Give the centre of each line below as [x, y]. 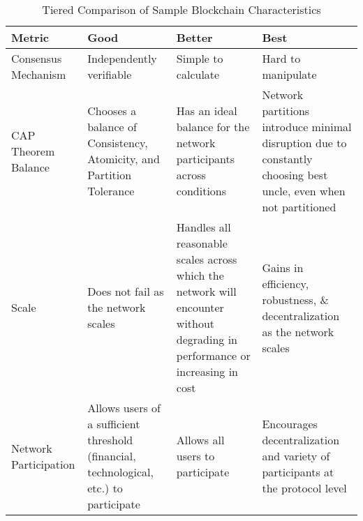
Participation [43, 464]
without [195, 323]
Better [194, 37]
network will [206, 291]
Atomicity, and [124, 159]
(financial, [112, 456]
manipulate [289, 74]
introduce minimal [307, 127]
